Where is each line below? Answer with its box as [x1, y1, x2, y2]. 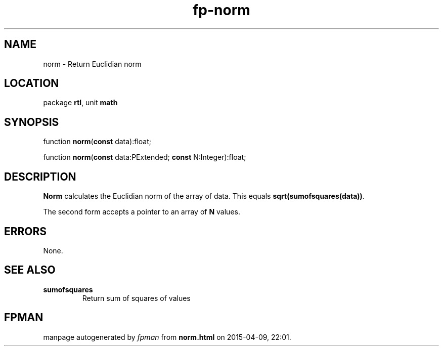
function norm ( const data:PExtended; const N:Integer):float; [43, 153, 246, 162]
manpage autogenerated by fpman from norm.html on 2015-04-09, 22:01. [43, 332, 291, 341]
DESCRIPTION [4, 170, 76, 183]
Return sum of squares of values [82, 293, 191, 302]
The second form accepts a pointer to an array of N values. [43, 207, 240, 216]
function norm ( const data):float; [43, 137, 152, 146]
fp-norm [193, 2, 250, 19]
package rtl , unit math [43, 98, 118, 107]
